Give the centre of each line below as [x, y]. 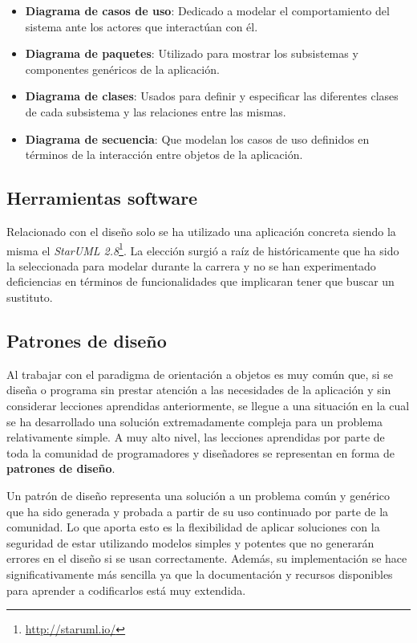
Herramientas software [102, 198]
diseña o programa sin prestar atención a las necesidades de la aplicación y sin [199, 390]
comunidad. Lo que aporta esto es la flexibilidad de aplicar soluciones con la [193, 527]
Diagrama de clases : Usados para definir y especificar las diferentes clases [212, 96]
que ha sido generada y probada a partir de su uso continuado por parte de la [198, 511]
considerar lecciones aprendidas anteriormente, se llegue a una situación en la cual [208, 405]
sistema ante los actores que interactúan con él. [142, 26]
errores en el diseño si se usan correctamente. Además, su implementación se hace [207, 558]
